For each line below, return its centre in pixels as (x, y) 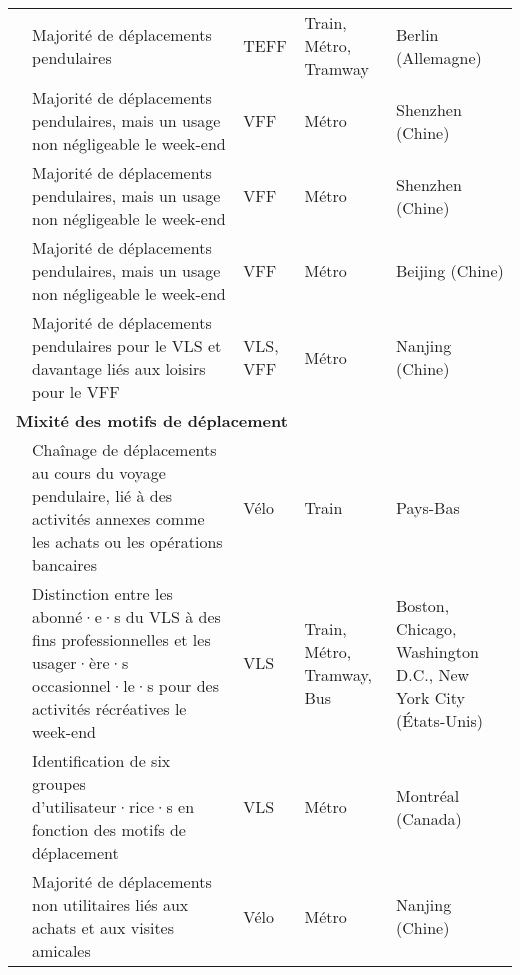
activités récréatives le (109, 708)
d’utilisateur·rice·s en (113, 806)
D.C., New (433, 674)
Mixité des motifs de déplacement (152, 420)
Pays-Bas (428, 507)
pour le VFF (76, 391)
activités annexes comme (118, 518)
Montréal (428, 795)
